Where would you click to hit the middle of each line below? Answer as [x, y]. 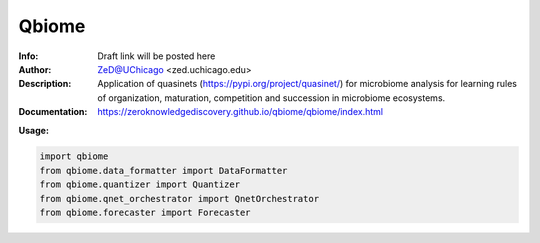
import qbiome [74, 156]
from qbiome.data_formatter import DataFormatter [163, 170]
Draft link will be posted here [156, 56]
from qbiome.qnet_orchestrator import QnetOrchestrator [179, 198]
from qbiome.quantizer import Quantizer [139, 184]
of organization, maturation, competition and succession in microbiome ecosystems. [271, 97]
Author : [35, 69]
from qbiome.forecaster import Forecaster [145, 213]
